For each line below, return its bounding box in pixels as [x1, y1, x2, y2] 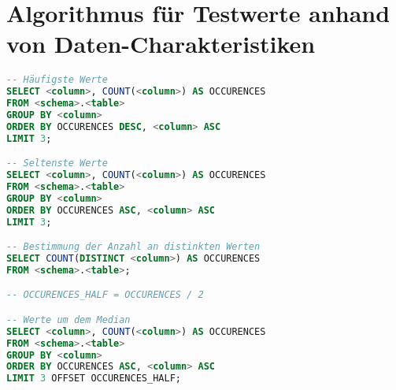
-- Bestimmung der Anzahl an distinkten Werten [6, 241, 261, 253]
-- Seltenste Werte [6, 158, 108, 169]
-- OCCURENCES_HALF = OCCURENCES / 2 [6, 289, 204, 301]
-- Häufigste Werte [6, 74, 108, 86]
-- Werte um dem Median [6, 314, 131, 325]
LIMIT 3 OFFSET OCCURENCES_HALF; [6, 373, 181, 384]
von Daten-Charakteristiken [6, 28, 316, 60]
